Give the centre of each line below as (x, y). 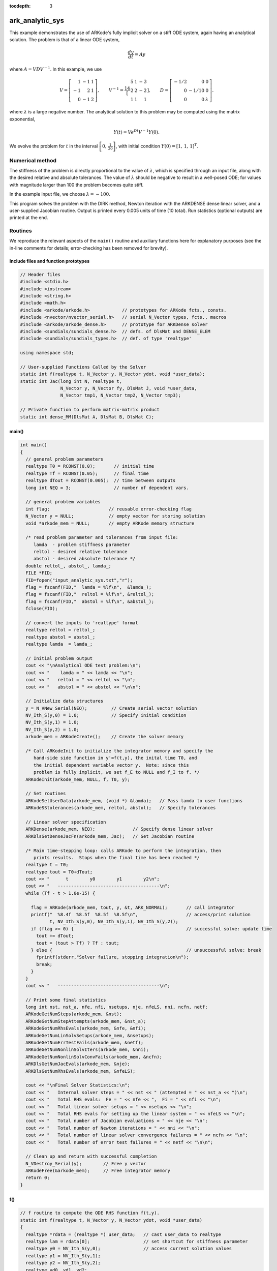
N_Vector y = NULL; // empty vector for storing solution (115, 516)
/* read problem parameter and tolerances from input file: (102, 537)
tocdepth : (20, 6)
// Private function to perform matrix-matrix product (90, 410)
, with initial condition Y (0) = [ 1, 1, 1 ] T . (157, 146)
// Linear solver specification (66, 822)
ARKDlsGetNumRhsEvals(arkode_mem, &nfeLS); (81, 1071)
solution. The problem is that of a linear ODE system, (65, 40)
